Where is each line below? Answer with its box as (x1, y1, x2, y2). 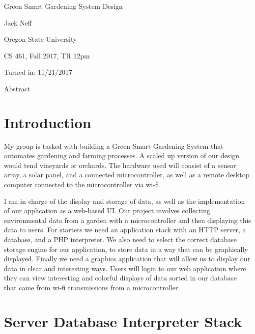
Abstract (4, 83, 30, 93)
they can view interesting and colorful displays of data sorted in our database (4, 273, 237, 283)
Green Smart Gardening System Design (4, 1, 123, 11)
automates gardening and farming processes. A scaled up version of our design (4, 150, 240, 161)
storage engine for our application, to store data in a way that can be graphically (4, 244, 248, 254)
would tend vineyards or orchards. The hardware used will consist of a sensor (4, 160, 236, 170)
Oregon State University (4, 34, 77, 44)
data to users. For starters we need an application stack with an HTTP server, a (4, 224, 246, 235)
